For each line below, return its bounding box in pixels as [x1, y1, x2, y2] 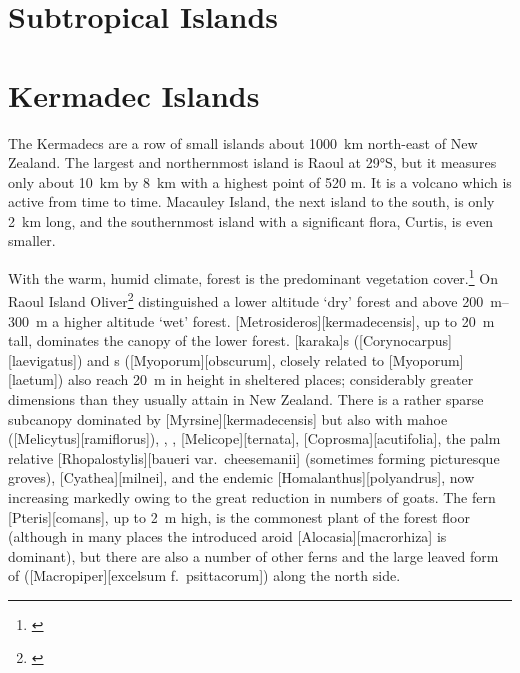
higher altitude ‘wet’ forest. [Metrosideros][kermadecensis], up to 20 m [63, 310, 495, 331]
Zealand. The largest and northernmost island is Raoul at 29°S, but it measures [8, 152, 497, 173]
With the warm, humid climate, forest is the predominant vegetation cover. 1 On [8, 265, 498, 288]
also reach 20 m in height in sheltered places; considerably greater [67, 369, 474, 390]
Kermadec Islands [8, 74, 260, 115]
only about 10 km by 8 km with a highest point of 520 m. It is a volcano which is [8, 171, 512, 192]
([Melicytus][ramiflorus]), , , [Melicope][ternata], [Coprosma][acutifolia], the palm [8, 428, 501, 449]
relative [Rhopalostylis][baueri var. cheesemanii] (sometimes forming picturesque [8, 447, 500, 468]
